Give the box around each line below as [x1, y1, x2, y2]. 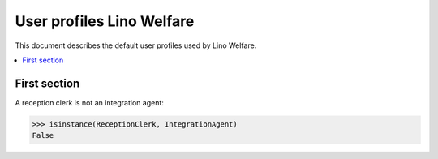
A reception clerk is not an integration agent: [15, 97, 164, 107]
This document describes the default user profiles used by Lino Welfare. [15, 41, 257, 50]
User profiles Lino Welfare [15, 12, 195, 30]
